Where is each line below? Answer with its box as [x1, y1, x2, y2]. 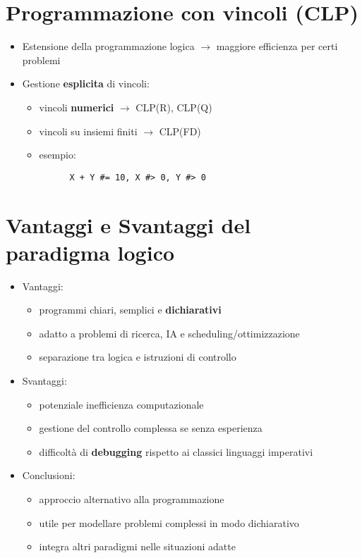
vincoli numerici [39, 99, 114, 114]
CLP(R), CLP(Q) [135, 99, 212, 114]
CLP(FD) [159, 123, 201, 138]
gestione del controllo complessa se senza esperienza [39, 421, 263, 435]
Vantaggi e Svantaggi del [6, 210, 251, 239]
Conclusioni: [22, 468, 76, 483]
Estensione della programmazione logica [22, 39, 195, 54]
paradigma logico [6, 237, 175, 266]
